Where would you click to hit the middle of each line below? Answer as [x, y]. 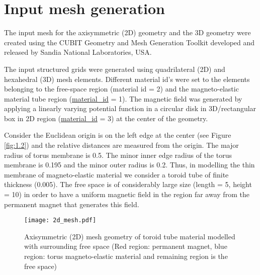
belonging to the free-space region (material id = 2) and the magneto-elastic [121, 89]
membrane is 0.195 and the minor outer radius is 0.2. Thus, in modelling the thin [129, 165]
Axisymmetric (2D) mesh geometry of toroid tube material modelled [130, 236]
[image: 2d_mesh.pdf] [60, 220]
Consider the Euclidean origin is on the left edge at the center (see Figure [118, 135]
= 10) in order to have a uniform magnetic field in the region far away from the [127, 194]
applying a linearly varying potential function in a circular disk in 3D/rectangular [130, 108]
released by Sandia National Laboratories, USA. [78, 52]
